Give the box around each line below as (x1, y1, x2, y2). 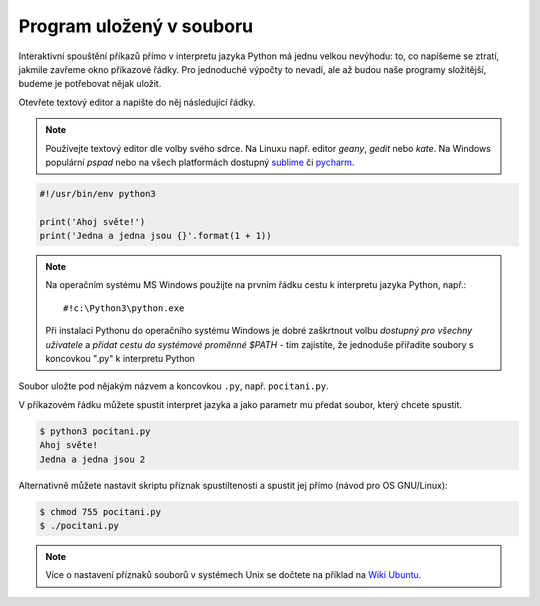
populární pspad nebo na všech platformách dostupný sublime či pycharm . (45, 156, 355, 168)
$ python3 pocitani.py (39, 425, 151, 437)
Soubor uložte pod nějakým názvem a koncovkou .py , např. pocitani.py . (18, 380, 329, 392)
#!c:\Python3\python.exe (63, 302, 185, 314)
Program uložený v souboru (18, 15, 254, 37)
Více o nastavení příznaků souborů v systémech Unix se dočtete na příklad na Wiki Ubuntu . (45, 569, 422, 581)
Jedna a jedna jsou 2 (39, 453, 146, 465)
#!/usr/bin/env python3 (39, 188, 157, 199)
